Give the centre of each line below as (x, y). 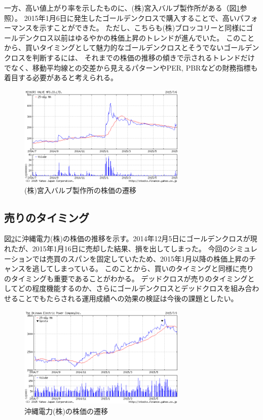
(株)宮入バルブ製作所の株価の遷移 (80, 190)
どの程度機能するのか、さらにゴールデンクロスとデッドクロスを (124, 288)
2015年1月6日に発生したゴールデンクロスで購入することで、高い (130, 18)
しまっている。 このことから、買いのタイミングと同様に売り (154, 268)
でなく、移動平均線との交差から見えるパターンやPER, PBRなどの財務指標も (131, 67)
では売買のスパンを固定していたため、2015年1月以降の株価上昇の (140, 258)
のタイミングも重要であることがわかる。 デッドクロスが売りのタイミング (126, 278)
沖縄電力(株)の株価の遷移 (66, 411)
